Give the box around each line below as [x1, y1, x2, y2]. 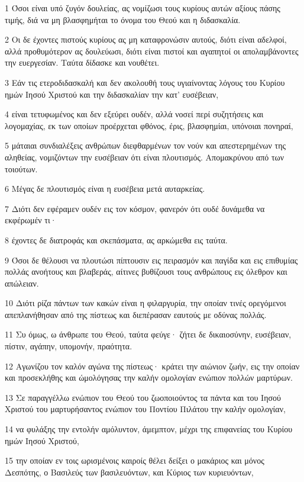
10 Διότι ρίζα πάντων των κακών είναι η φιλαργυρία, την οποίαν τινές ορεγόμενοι [5, 297, 286, 309]
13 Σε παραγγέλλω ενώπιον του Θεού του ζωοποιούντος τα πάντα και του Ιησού [5, 391, 281, 403]
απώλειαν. [5, 277, 39, 289]
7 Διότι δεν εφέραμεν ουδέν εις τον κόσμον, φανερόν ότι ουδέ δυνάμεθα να [5, 202, 265, 214]
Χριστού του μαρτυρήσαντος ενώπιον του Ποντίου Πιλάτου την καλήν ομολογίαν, [5, 403, 286, 415]
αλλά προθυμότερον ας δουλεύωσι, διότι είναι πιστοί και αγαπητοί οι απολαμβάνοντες [5, 44, 299, 57]
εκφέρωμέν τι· [5, 214, 57, 226]
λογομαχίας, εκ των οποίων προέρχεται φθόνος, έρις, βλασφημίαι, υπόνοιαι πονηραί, [5, 119, 293, 131]
